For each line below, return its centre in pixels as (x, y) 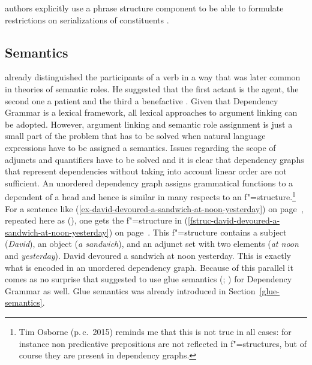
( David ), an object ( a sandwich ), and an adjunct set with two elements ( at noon (152, 244)
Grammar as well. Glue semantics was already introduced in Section (130, 290)
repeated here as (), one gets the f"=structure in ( (97, 220)
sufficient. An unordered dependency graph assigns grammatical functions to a (149, 182)
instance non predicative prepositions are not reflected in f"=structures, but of (163, 343)
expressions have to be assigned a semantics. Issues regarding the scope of (140, 147)
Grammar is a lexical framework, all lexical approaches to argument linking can (151, 112)
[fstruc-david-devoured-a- (234, 220)
